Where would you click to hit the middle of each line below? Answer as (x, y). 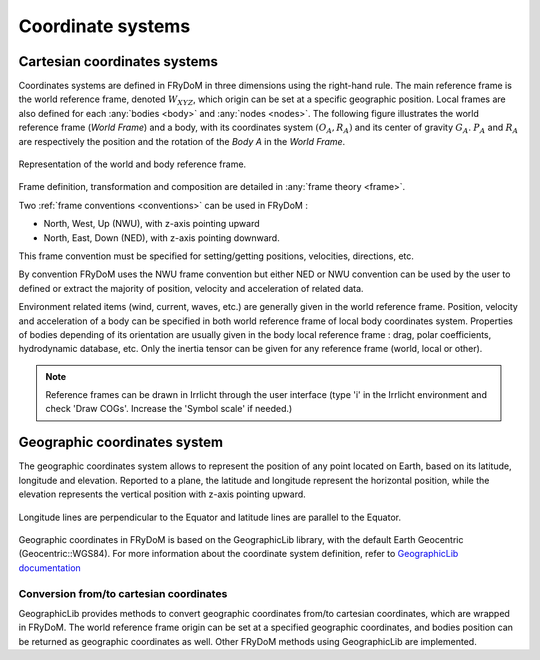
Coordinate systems (104, 26)
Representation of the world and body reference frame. (132, 164)
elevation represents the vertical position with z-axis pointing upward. (162, 494)
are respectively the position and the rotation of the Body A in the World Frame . (182, 141)
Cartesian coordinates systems (118, 61)
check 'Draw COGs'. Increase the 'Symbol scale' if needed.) (169, 409)
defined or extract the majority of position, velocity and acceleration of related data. (191, 288)
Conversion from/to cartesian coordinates (123, 593)
